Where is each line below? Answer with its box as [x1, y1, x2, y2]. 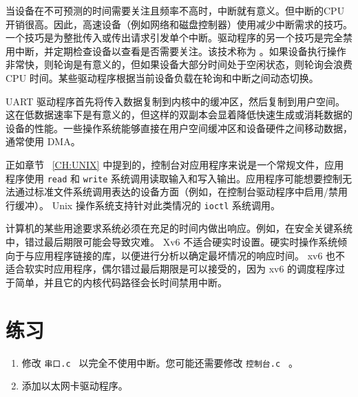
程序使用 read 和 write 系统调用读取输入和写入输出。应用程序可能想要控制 [6, 171, 343, 185]
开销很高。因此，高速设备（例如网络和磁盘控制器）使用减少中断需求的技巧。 [6, 17, 352, 31]
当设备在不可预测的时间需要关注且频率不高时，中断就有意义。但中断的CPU [6, 3, 345, 17]
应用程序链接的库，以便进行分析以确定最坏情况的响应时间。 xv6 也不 [34, 248, 346, 262]
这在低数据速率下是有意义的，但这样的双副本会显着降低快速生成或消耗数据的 [6, 107, 352, 122]
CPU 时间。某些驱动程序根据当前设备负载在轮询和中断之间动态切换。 [6, 70, 319, 85]
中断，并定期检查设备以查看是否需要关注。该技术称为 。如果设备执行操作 [14, 43, 346, 58]
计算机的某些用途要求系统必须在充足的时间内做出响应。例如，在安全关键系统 [6, 221, 352, 235]
